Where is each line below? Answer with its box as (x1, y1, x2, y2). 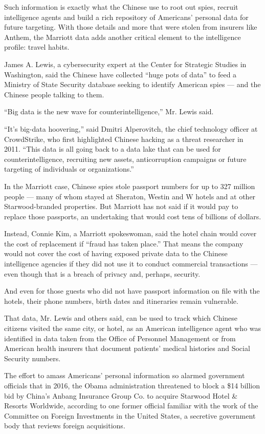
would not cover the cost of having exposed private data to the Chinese (4, 248, 228, 259)
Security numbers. (4, 353, 61, 363)
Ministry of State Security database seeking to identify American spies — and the (4, 79, 261, 90)
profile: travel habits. (4, 42, 70, 52)
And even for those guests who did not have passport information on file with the (4, 285, 260, 296)
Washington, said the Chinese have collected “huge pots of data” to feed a (4, 69, 237, 79)
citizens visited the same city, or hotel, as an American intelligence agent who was (4, 323, 261, 334)
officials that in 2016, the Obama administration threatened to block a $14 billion (4, 380, 260, 390)
